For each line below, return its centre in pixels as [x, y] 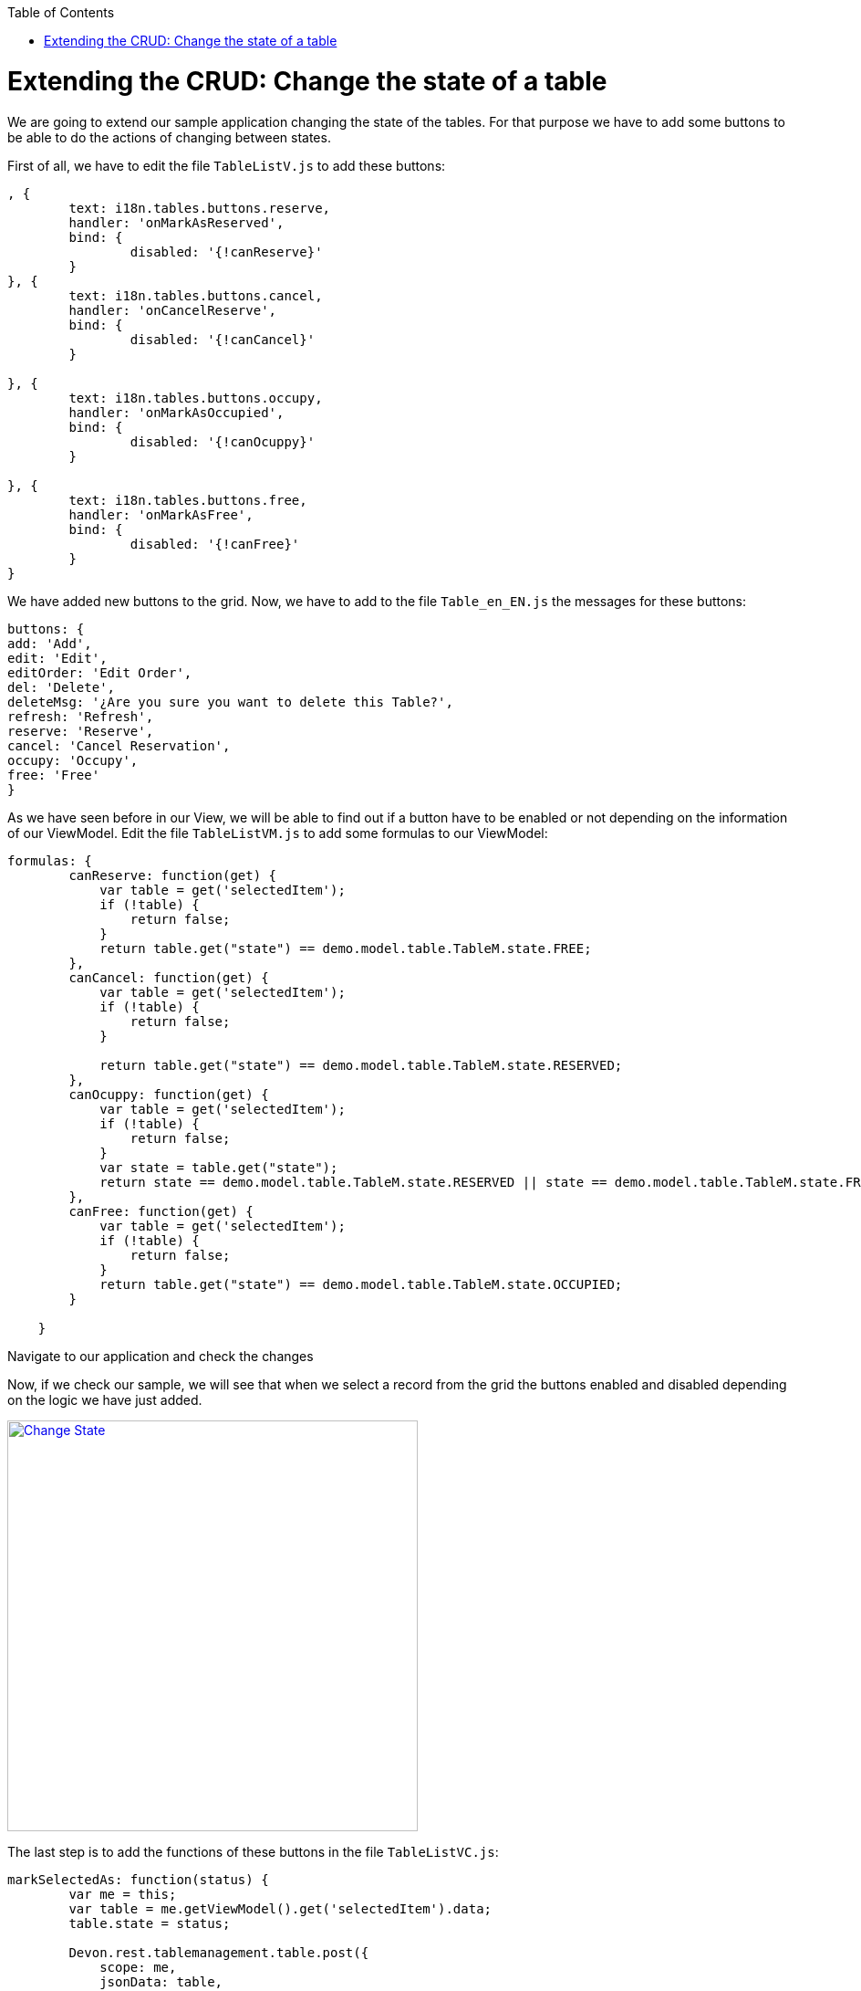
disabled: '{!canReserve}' [226, 251]
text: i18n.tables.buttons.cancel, [196, 295]
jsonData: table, [161, 1981]
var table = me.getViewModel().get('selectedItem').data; [280, 1908]
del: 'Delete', [62, 687]
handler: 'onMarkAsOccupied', [176, 412]
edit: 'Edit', [57, 658]
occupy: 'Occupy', [73, 760]
